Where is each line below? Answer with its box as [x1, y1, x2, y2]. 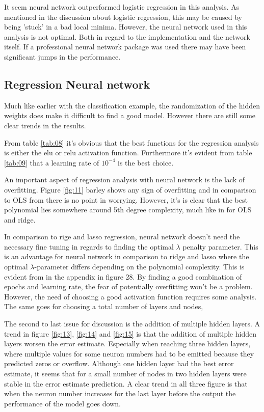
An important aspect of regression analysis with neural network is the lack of [4, 174, 245, 185]
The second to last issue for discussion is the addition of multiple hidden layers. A [4, 318, 260, 329]
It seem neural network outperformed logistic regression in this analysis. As [4, 2, 240, 12]
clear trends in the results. [4, 120, 86, 130]
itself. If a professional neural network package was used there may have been [4, 41, 246, 52]
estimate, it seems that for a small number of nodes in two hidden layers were [4, 368, 247, 379]
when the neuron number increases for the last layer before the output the [4, 388, 236, 399]
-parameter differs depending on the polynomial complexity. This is [34, 261, 245, 272]
